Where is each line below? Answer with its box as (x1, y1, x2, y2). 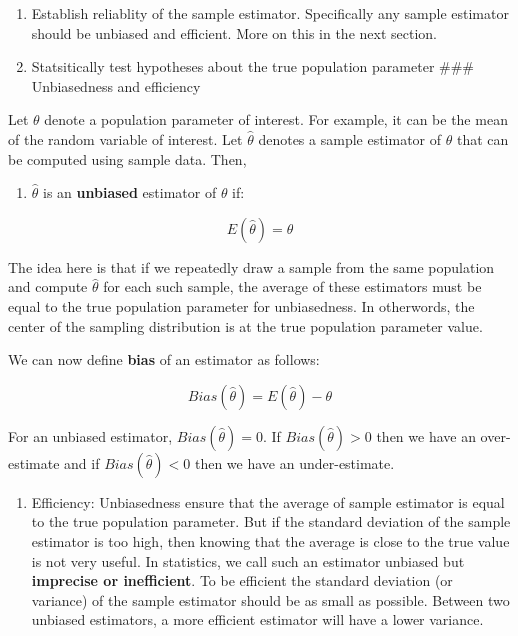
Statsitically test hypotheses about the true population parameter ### (31, 56, 475, 77)
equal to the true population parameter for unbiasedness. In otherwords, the (8, 295, 475, 316)
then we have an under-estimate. (194, 452, 395, 473)
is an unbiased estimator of (43, 182, 217, 203)
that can (456, 128, 509, 149)
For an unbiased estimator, (8, 425, 173, 446)
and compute (8, 276, 88, 297)
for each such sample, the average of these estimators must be (103, 276, 482, 297)
